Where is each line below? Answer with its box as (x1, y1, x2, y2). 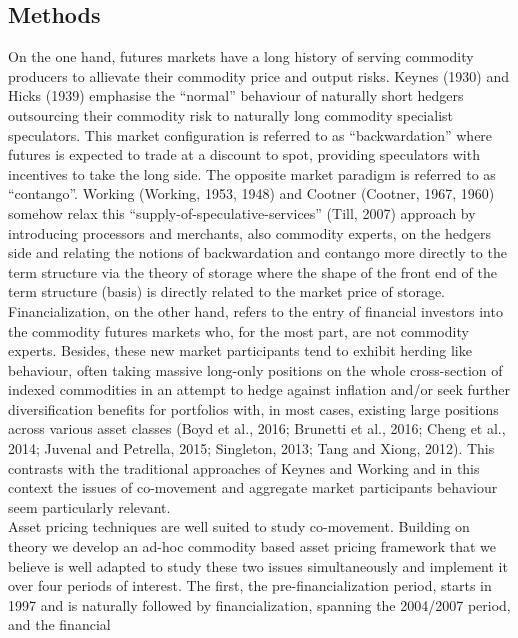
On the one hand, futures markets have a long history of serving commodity (8, 46, 474, 67)
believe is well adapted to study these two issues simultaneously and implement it (8, 555, 508, 576)
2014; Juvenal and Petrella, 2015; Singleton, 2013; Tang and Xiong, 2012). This (8, 438, 495, 459)
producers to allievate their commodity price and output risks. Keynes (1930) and (8, 65, 510, 86)
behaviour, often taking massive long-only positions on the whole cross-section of (8, 359, 503, 380)
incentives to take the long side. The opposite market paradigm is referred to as (8, 163, 496, 184)
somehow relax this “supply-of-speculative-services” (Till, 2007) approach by (8, 202, 476, 223)
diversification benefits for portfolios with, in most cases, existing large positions (8, 398, 499, 419)
